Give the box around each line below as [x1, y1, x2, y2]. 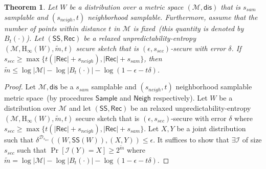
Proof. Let [4, 81, 36, 92]
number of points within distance [4, 22, 106, 33]
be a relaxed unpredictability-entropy [83, 33, 196, 43]
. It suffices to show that [153, 134, 229, 144]
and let [69, 102, 91, 113]
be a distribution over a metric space [69, 2, 184, 12]
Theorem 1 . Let [4, 2, 58, 12]
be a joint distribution [176, 123, 246, 133]
